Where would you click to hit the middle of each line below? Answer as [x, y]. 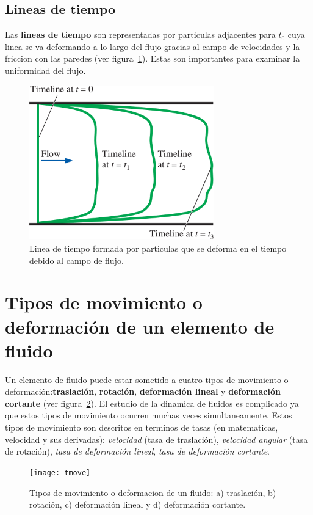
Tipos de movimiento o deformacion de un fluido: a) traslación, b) [153, 492]
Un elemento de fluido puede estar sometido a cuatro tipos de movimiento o [147, 379]
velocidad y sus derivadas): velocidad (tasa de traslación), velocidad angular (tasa [156, 439]
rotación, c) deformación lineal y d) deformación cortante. [138, 504]
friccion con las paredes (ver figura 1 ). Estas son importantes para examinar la [153, 58]
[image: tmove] [60, 473]
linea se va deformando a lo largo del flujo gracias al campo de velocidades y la [153, 46]
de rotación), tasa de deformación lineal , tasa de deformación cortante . [138, 451]
